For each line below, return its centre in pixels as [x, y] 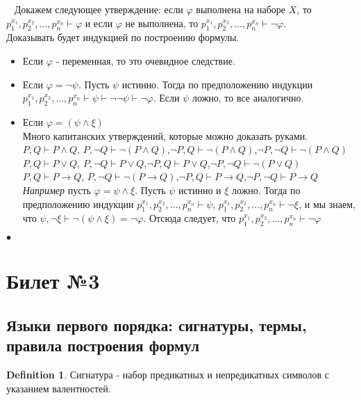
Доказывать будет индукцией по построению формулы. [123, 37]
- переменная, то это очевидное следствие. [145, 60]
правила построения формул [103, 345]
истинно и [200, 190]
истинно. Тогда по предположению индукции [217, 84]
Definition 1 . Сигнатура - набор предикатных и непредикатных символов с [168, 375]
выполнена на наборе [241, 9]
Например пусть [57, 190]
